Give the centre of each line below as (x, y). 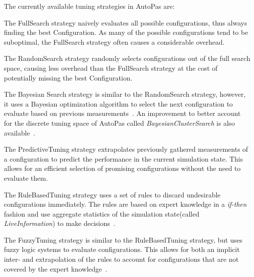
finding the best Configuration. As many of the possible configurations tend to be (126, 32)
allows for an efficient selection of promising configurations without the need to (122, 168)
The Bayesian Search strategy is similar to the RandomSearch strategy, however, (125, 94)
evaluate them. (26, 178)
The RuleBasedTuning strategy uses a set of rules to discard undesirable (112, 194)
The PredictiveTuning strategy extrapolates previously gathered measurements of (126, 149)
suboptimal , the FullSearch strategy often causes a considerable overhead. (114, 42)
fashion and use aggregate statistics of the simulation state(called (102, 213)
